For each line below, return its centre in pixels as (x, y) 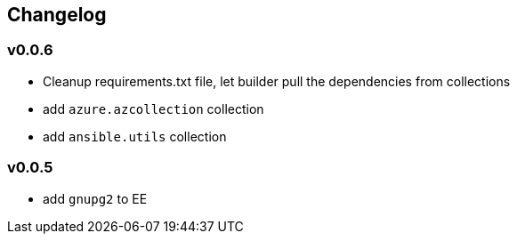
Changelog (57, 15)
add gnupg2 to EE (95, 198)
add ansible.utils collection (135, 136)
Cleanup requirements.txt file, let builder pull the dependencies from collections (277, 81)
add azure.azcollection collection (153, 108)
